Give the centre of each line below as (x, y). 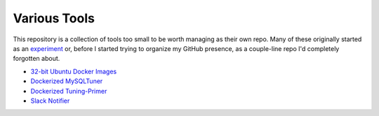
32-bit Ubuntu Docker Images (74, 71)
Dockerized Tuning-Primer (69, 91)
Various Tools (54, 18)
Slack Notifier (50, 101)
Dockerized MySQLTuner (67, 81)
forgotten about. (36, 59)
